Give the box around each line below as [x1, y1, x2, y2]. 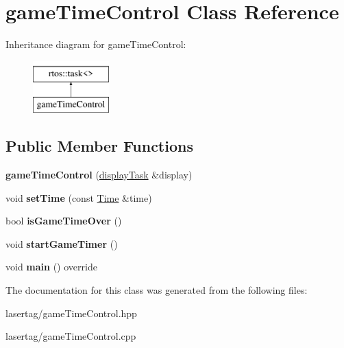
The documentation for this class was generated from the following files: [5, 283, 308, 297]
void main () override [5, 259, 97, 274]
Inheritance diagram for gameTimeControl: [5, 37, 186, 51]
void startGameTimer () [5, 236, 118, 251]
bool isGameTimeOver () [5, 213, 122, 228]
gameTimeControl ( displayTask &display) [5, 167, 193, 182]
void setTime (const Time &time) [5, 190, 152, 205]
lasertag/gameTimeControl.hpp [5, 305, 137, 320]
